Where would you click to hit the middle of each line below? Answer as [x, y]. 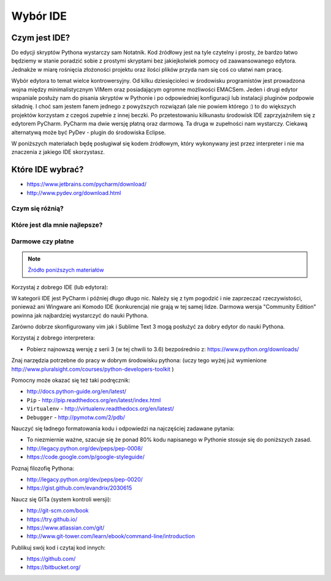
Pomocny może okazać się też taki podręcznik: [71, 381]
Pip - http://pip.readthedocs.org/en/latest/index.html [94, 400]
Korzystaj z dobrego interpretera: [53, 338]
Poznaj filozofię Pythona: [43, 468]
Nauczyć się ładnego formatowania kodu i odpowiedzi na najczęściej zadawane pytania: [123, 428]
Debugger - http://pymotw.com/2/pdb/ [76, 417]
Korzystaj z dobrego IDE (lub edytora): [60, 287]
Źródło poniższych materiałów [66, 270]
